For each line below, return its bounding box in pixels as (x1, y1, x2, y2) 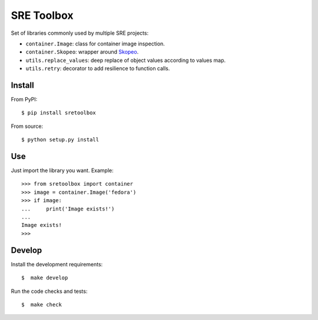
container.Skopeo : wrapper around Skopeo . (25, 48, 139, 55)
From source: (11, 123, 44, 130)
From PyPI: (11, 96, 38, 103)
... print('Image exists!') (21, 205, 115, 212)
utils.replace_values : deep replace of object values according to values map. (25, 57, 226, 64)
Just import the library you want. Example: (11, 167, 114, 174)
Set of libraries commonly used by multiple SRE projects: (11, 29, 149, 37)
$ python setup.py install (21, 136, 100, 143)
